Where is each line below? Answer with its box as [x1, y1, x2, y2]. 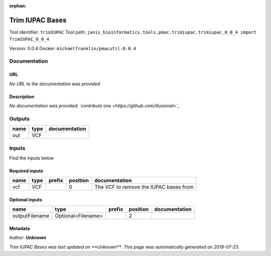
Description [9, 93, 35, 100]
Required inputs [9, 168, 44, 174]
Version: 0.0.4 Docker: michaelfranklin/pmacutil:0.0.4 [9, 45, 137, 51]
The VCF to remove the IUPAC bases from [94, 183, 194, 190]
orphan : [9, 3, 27, 9]
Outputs [9, 115, 30, 122]
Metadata [9, 225, 30, 231]
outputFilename [12, 212, 50, 219]
